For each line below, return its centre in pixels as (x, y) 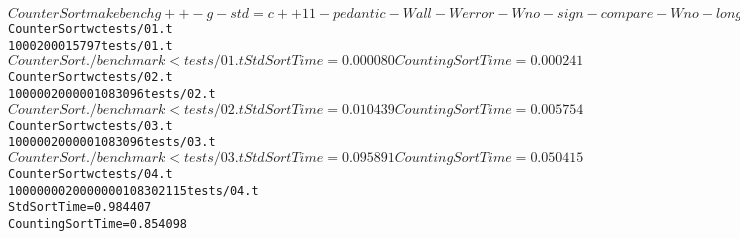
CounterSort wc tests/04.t (90, 173)
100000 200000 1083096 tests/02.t (112, 93)
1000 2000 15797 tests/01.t (90, 45)
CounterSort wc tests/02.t (90, 77)
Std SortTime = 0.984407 (80, 207)
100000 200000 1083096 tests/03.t (112, 142)
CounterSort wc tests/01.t (90, 29)
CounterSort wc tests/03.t (90, 125)
